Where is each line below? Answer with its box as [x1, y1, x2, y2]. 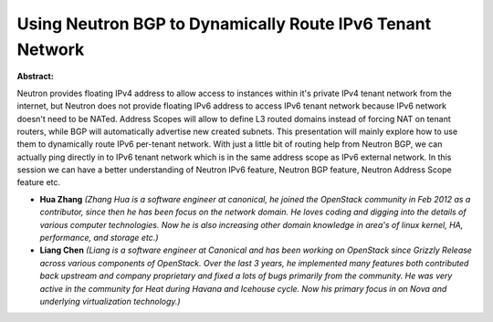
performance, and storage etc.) [39, 233, 159, 244]
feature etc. [16, 177, 61, 188]
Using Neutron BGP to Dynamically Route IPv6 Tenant [16, 14, 432, 34]
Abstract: [16, 71, 54, 82]
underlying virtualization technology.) [39, 296, 182, 306]
